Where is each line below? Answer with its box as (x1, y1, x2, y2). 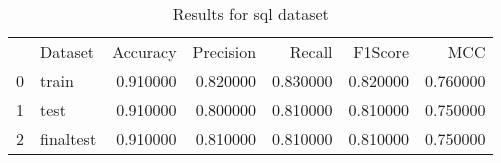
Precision (192, 40, 257, 63)
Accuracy (112, 40, 177, 63)
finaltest (40, 127, 97, 150)
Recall (289, 40, 333, 63)
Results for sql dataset (172, 2, 329, 25)
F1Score (353, 40, 409, 63)
